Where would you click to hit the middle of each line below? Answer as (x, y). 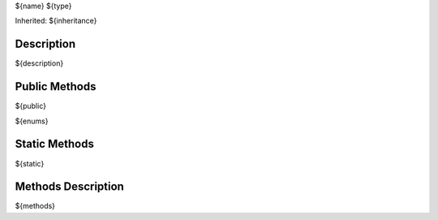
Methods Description (70, 187)
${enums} (32, 121)
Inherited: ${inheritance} (56, 21)
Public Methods (56, 86)
